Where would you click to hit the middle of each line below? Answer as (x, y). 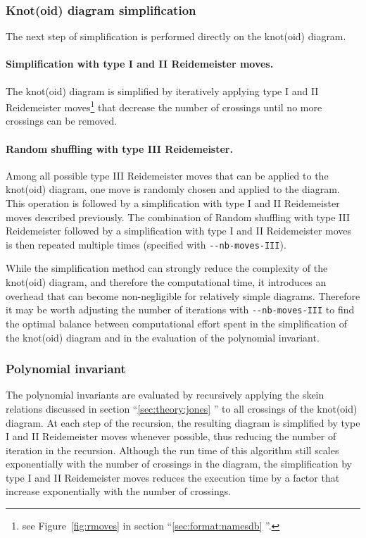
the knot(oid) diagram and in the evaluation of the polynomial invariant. (163, 337)
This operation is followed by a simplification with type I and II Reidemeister (173, 203)
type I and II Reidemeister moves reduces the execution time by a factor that (173, 477)
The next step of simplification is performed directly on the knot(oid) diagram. (176, 36)
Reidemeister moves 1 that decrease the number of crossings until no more (164, 106)
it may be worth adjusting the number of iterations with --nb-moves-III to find (180, 309)
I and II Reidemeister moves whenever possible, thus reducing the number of (171, 436)
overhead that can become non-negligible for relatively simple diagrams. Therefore (183, 295)
